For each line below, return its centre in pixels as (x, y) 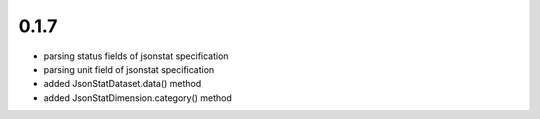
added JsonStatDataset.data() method (122, 84)
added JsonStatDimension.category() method (137, 97)
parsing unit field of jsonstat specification (129, 69)
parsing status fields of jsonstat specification (136, 56)
